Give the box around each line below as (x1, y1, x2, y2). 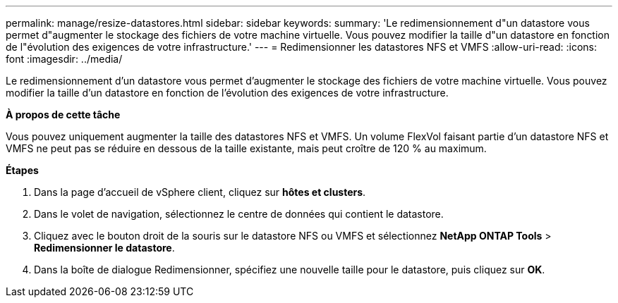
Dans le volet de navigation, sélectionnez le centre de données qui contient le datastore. (34, 208, 444, 220)
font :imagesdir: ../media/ (6, 53, 123, 65)
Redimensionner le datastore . (34, 242, 175, 254)
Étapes (6, 164, 39, 176)
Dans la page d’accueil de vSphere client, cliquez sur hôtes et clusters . (34, 186, 366, 198)
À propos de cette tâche (6, 109, 121, 120)
